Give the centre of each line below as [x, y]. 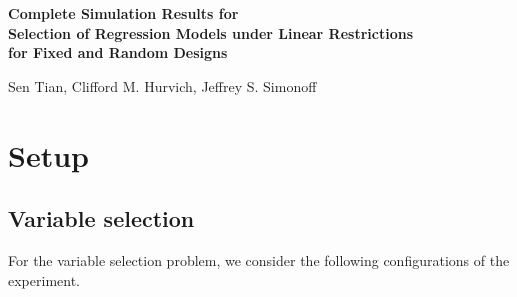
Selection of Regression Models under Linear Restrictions [211, 32]
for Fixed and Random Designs [118, 52]
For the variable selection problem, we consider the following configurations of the [259, 259]
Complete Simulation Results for [123, 13]
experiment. [44, 279]
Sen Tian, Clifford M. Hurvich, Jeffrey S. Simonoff [162, 85]
